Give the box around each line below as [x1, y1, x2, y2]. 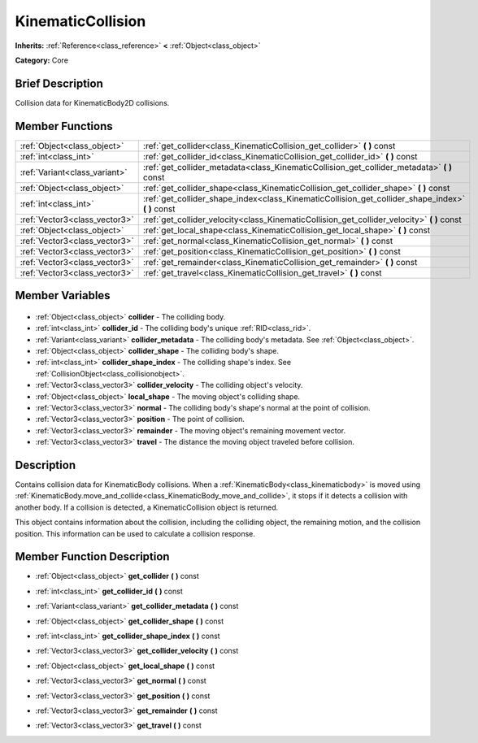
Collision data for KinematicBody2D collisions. [15, 98, 170, 107]
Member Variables [15, 289, 111, 302]
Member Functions [15, 119, 113, 133]
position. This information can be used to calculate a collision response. [15, 528, 256, 538]
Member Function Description [15, 550, 170, 564]
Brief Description [15, 76, 103, 90]
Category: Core [15, 55, 69, 65]
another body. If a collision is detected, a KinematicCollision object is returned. [15, 502, 279, 512]
